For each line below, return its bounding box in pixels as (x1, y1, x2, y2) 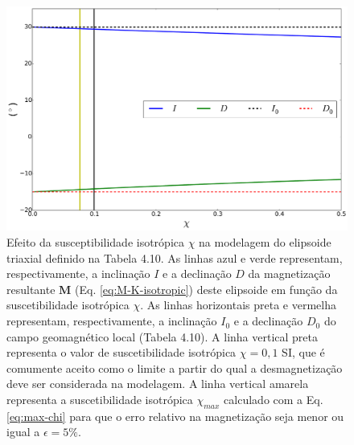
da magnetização (248, 265, 331, 282)
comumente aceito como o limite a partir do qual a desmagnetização (6, 359, 343, 376)
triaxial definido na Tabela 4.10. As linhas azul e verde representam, (6, 249, 343, 266)
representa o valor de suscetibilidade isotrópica (6, 344, 237, 361)
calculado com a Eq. (224, 391, 323, 408)
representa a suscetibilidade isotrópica (6, 391, 193, 408)
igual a (6, 423, 40, 440)
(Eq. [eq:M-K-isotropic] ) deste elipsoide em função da (75, 280, 338, 297)
